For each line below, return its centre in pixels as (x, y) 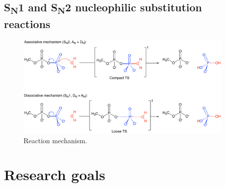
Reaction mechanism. (55, 140)
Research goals (55, 174)
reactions (27, 24)
